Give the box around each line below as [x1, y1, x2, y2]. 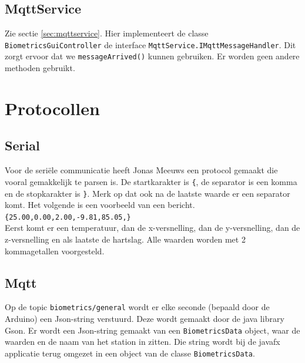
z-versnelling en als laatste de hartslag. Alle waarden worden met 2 [5, 233, 246, 246]
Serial [5, 136, 40, 154]
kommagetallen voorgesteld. [5, 244, 105, 257]
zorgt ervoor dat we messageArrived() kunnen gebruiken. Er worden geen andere [5, 50, 300, 62]
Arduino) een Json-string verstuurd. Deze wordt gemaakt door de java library [5, 312, 284, 325]
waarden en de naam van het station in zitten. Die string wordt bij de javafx [5, 335, 280, 348]
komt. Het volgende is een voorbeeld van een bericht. [5, 199, 195, 211]
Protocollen [5, 96, 100, 120]
